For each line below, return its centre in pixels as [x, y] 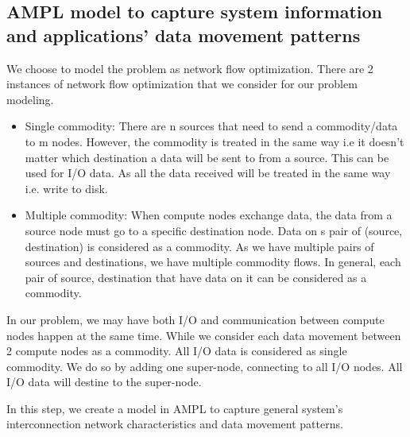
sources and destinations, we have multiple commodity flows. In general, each [213, 262]
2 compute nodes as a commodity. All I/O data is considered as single [177, 351]
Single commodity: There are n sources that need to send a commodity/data [211, 126]
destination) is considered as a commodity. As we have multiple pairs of [199, 246]
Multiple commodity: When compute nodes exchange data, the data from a [209, 215]
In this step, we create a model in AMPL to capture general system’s [175, 408]
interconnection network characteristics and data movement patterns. [175, 424]
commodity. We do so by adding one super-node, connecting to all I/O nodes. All [205, 366]
